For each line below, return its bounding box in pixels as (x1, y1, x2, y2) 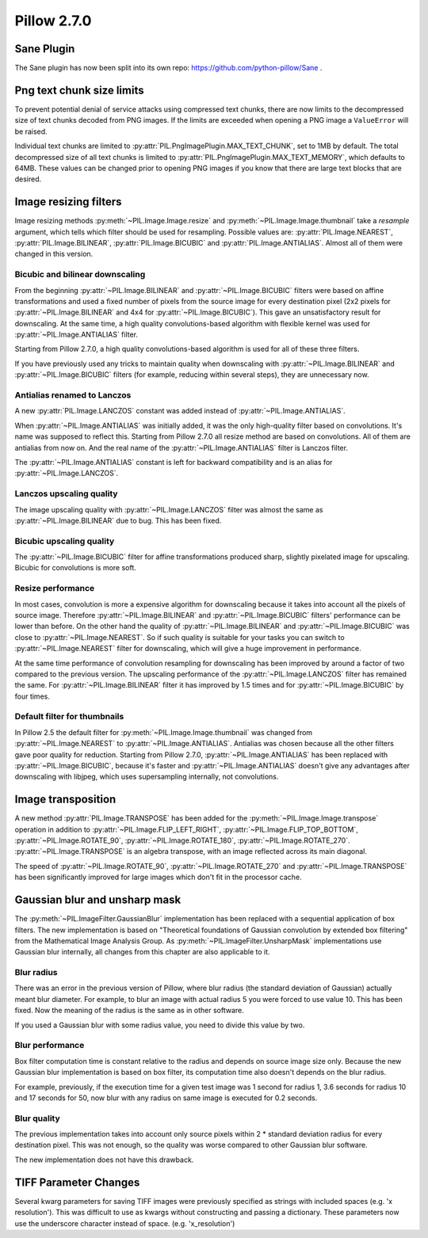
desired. (14, 174, 42, 184)
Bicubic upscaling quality (14, 535, 115, 547)
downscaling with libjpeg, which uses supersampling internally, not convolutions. (14, 772, 279, 782)
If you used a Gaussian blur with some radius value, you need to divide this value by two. (14, 1020, 305, 1030)
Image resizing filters (14, 195, 122, 209)
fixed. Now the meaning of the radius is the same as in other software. (14, 1006, 245, 1015)
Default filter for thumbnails (14, 711, 124, 722)
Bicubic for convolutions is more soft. (14, 563, 136, 573)
